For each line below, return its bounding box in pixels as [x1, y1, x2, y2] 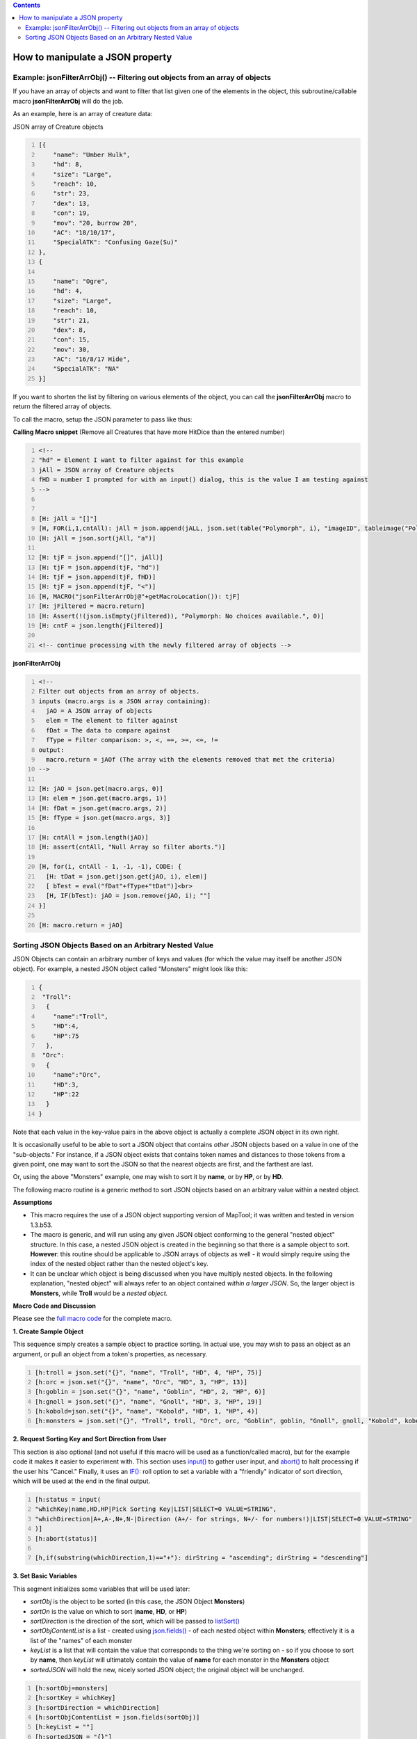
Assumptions [13, 1199, 53, 1207]
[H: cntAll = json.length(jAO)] [38, 833, 149, 842]
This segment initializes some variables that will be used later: [13, 1585, 190, 1593]
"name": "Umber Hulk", [53, 150, 131, 159]
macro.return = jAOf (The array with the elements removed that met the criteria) [45, 755, 336, 763]
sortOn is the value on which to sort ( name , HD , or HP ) [30, 1607, 188, 1615]
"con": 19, [53, 209, 90, 217]
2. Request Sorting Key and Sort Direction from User [13, 1435, 167, 1443]
